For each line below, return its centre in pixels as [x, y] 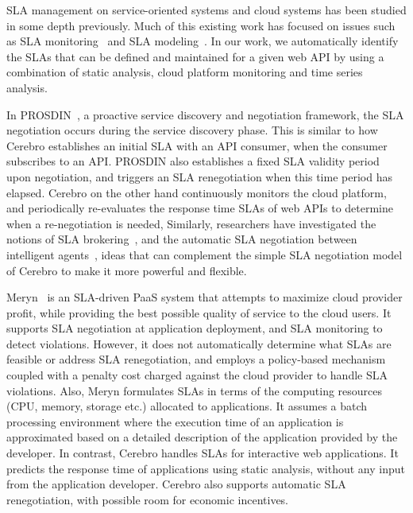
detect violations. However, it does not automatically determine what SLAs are [199, 343]
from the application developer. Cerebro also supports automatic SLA [176, 484]
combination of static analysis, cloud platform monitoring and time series [185, 72]
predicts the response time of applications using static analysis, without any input [206, 468]
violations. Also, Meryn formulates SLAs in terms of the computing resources [195, 390]
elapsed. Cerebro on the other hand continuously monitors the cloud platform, [197, 192]
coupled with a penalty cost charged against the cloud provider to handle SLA [197, 375]
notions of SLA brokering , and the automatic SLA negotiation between [182, 239]
